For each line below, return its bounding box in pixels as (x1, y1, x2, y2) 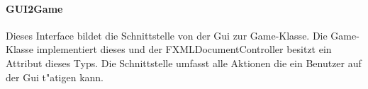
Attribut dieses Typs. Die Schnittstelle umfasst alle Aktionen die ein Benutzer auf (6, 55, 362, 70)
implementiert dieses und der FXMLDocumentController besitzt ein (36, 42, 332, 57)
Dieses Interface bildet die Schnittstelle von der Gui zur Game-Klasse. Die (6, 28, 328, 42)
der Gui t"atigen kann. (6, 69, 104, 84)
